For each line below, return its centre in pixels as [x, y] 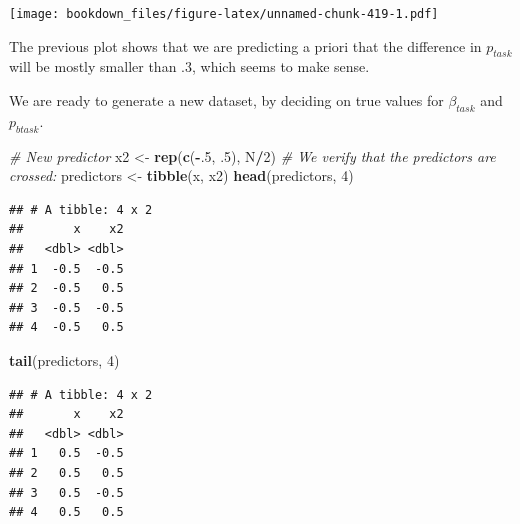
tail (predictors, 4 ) [64, 359]
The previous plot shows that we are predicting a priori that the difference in [245, 45]
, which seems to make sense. [280, 66]
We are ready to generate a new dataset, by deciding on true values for [226, 100]
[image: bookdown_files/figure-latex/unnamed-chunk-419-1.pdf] [224, 14]
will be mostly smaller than [93, 66]
